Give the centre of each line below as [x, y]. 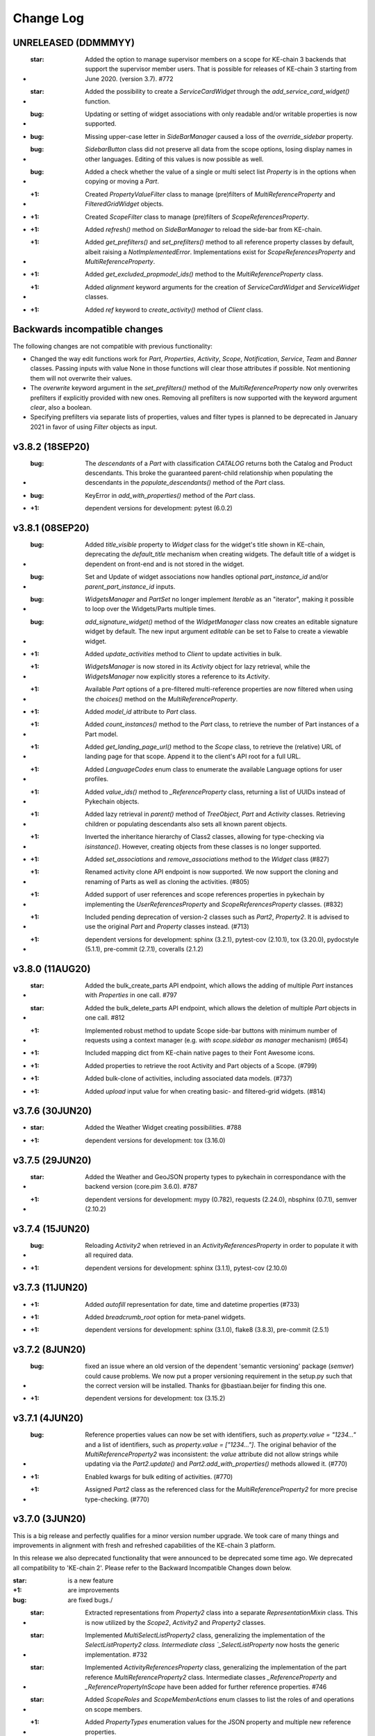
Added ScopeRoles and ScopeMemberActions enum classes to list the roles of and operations [219, 1700]
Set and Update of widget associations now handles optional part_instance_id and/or [207, 577]
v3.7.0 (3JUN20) [49, 1519]
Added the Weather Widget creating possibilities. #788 [164, 1128]
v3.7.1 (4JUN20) [48, 1418]
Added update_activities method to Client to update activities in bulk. [184, 653]
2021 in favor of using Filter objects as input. [94, 426]
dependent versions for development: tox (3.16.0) [155, 1140]
